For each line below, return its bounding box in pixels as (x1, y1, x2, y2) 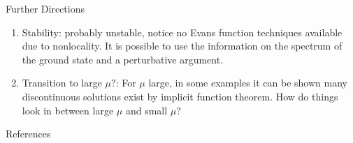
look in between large (22, 103, 114, 117)
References (6, 126, 51, 141)
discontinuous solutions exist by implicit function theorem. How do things (22, 89, 338, 103)
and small (125, 103, 168, 117)
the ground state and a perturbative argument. (22, 52, 224, 66)
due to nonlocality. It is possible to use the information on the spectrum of (22, 38, 343, 53)
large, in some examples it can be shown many (148, 75, 347, 90)
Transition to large (22, 75, 102, 90)
